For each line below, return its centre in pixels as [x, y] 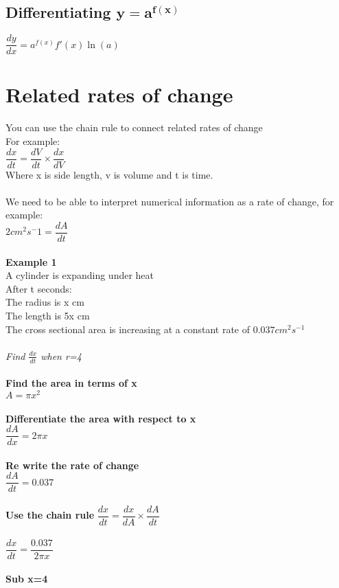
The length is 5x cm [48, 316]
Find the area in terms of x [71, 383]
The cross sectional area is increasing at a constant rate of [128, 329]
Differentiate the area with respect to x [101, 418]
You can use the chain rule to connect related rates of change [134, 127]
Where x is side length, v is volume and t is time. [109, 174]
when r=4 [61, 355]
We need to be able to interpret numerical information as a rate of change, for [170, 201]
